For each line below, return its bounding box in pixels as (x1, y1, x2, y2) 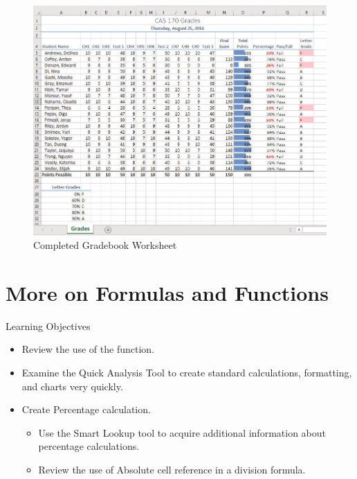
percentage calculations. (38, 439, 140, 453)
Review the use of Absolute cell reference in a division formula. (38, 462, 306, 476)
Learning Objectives (6, 318, 91, 333)
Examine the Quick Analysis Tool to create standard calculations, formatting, (21, 365, 352, 379)
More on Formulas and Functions (6, 278, 329, 306)
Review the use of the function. (21, 342, 155, 356)
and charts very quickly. (21, 378, 123, 393)
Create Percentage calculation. (21, 402, 151, 417)
